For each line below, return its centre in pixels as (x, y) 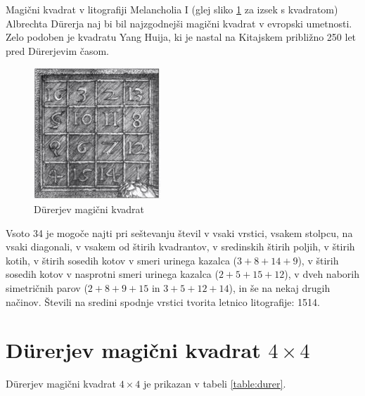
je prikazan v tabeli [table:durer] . (214, 384)
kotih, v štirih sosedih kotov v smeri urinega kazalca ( (122, 260)
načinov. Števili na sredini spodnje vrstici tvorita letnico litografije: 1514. (163, 301)
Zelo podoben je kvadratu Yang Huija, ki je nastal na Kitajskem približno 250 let (181, 37)
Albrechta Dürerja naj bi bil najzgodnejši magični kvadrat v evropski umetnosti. (179, 23)
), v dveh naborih (322, 274)
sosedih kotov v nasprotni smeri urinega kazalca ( (112, 274)
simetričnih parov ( (47, 287)
